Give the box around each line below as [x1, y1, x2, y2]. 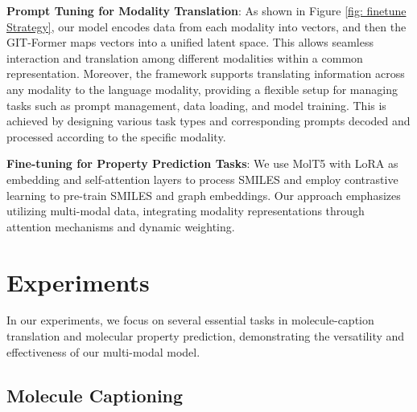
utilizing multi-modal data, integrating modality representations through [6, 202, 365, 219]
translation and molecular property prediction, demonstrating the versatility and [6, 328, 405, 345]
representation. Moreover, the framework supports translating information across [6, 65, 405, 82]
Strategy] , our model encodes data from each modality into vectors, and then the [6, 18, 407, 35]
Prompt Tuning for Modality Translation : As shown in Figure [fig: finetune [6, 2, 407, 18]
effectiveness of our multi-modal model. [6, 343, 200, 360]
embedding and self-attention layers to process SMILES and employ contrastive [6, 170, 398, 187]
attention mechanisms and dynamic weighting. [6, 218, 235, 235]
